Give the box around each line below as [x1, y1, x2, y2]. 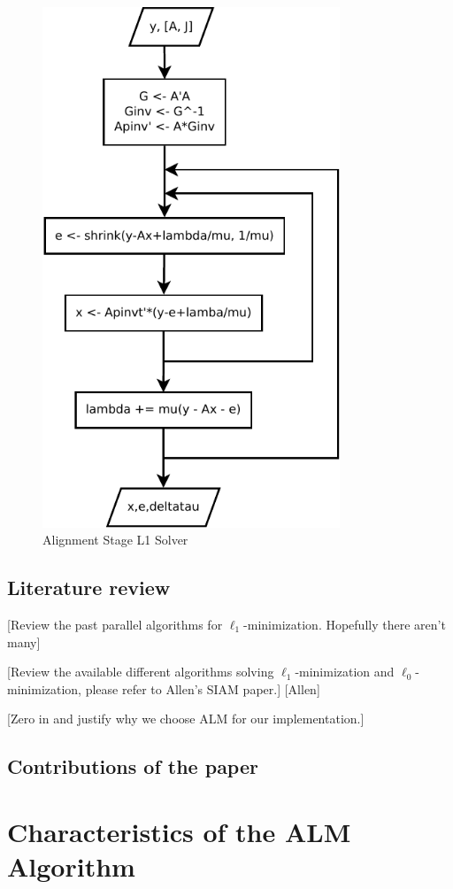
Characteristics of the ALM [7, 813, 351, 849]
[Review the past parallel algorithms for [7, 615, 223, 633]
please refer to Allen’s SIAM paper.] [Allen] [85, 679, 320, 698]
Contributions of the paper [7, 753, 258, 780]
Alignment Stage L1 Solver [42, 530, 188, 549]
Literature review [7, 574, 171, 601]
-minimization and [295, 662, 395, 681]
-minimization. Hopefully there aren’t [243, 615, 446, 633]
